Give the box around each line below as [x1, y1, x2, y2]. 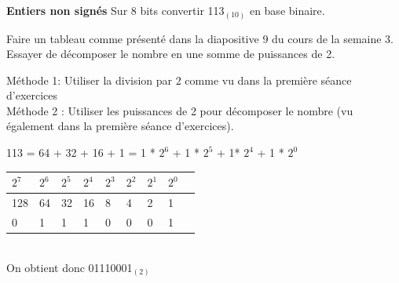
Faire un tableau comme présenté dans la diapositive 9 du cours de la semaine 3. [6, 30, 394, 46]
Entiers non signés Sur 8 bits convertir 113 [6, 2, 225, 18]
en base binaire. [249, 2, 325, 18]
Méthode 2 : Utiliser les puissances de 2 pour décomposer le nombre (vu [6, 102, 353, 118]
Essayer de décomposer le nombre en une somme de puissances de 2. [6, 45, 335, 62]
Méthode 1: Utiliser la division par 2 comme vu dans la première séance [6, 71, 352, 88]
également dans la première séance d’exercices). [6, 118, 234, 134]
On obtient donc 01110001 [6, 259, 133, 275]
